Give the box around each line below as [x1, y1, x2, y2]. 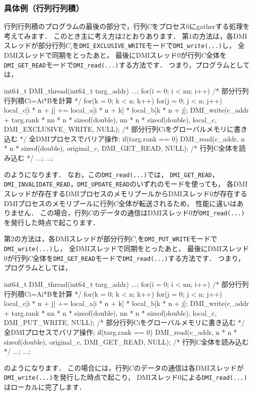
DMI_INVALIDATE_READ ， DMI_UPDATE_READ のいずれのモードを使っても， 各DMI [4, 179, 248, 189]
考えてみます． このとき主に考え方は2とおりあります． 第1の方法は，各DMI [4, 30, 248, 41]
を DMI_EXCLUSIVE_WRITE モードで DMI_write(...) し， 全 [72, 40, 245, 50]
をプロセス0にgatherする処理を [152, 21, 250, 31]
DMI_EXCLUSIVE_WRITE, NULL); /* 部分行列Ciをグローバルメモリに [4, 124, 234, 134]
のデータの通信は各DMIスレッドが [134, 362, 244, 372]
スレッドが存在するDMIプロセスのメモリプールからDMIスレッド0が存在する [4, 188, 248, 198]
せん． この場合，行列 [17, 208, 88, 218]
